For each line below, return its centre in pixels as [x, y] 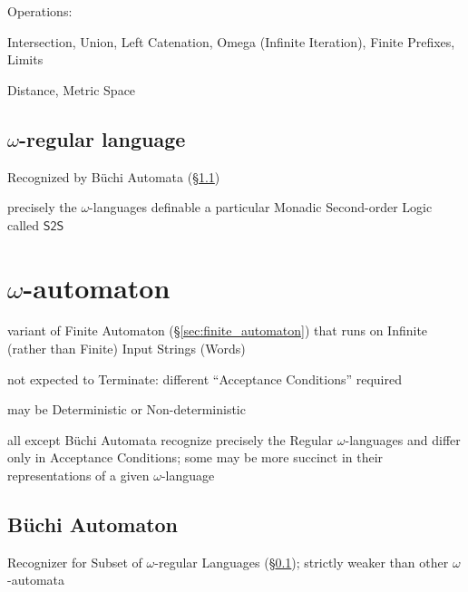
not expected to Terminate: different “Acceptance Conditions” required [205, 378]
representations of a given [78, 476]
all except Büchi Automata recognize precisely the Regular [171, 439]
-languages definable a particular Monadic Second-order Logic [261, 207]
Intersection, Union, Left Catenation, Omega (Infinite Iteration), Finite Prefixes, [231, 41]
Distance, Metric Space [72, 89]
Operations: [40, 11]
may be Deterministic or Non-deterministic [127, 409]
